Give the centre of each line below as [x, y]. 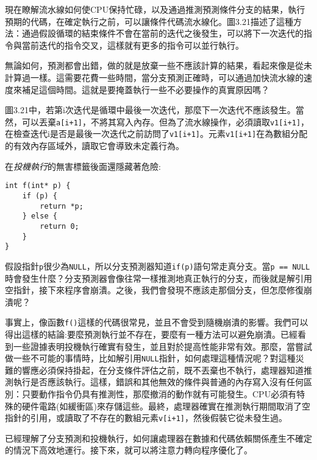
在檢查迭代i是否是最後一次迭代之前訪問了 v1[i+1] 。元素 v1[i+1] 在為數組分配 [156, 134]
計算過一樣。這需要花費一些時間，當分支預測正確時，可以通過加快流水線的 [154, 77]
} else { [40, 216]
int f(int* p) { [38, 186]
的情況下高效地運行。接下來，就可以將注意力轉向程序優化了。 [129, 450]
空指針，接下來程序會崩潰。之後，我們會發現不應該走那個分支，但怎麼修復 [154, 290]
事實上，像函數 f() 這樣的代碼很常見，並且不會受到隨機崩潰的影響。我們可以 [157, 322]
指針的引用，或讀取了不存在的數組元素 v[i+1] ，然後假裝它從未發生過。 [146, 418]
